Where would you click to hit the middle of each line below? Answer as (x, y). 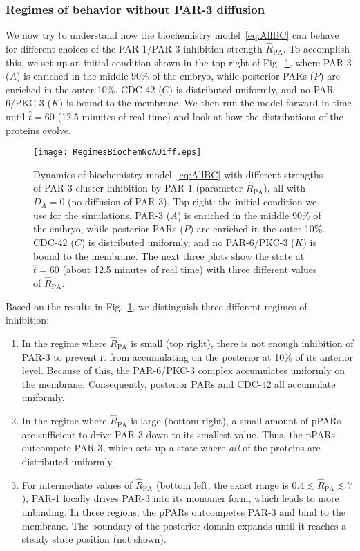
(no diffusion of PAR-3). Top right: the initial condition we (192, 202)
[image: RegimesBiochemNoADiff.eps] (117, 152)
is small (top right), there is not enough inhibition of (242, 343)
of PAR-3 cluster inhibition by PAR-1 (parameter (138, 188)
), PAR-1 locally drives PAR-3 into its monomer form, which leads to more (180, 498)
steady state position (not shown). (94, 539)
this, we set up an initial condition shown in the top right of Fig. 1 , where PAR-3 (179, 62)
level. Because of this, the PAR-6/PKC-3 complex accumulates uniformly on (183, 370)
